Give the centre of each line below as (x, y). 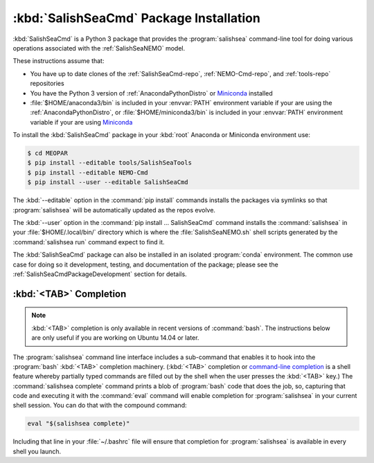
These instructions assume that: (59, 61)
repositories (47, 84)
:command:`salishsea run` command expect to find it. (89, 242)
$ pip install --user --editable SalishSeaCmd (108, 182)
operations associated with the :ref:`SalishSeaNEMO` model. (99, 48)
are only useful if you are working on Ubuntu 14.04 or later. (115, 338)
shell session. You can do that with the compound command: (100, 406)
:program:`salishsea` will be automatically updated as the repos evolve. (114, 210)
